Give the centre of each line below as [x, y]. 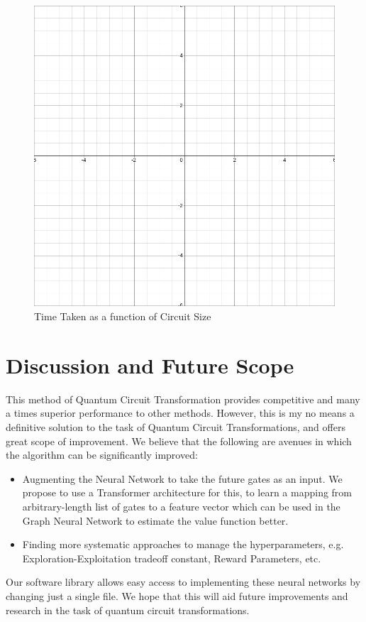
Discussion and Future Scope [150, 365]
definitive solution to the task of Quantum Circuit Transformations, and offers [176, 426]
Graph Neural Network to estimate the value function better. [155, 520]
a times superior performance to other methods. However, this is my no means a [180, 413]
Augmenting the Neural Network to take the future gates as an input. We [182, 478]
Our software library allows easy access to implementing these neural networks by [183, 582]
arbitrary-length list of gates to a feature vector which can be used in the [181, 506]
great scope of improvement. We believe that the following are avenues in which [179, 441]
